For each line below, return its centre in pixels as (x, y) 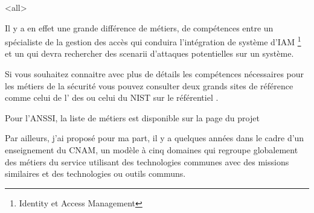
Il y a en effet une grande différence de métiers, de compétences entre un (139, 27)
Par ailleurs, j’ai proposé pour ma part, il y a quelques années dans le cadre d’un (155, 138)
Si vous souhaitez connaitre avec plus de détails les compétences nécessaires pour (155, 74)
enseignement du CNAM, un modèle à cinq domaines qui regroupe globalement (152, 150)
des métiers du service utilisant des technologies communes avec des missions (147, 161)
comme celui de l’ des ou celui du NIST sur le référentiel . (112, 97)
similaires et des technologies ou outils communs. (95, 173)
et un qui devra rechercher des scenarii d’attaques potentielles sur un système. (149, 53)
